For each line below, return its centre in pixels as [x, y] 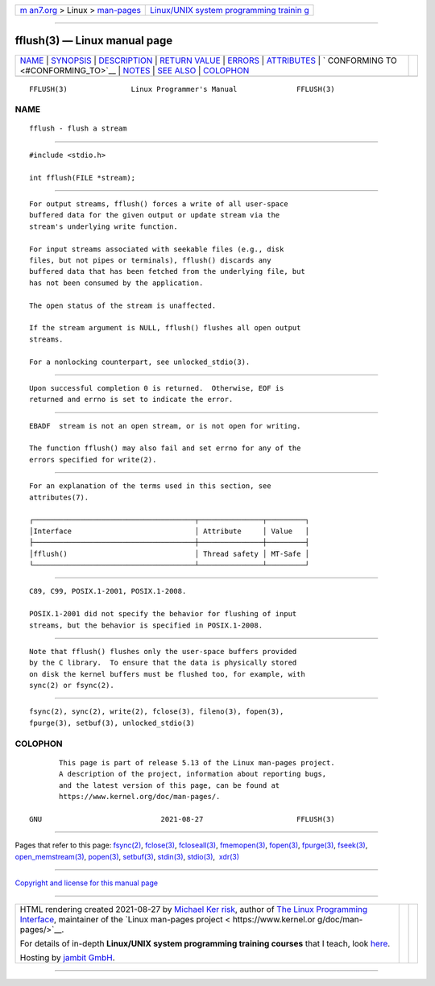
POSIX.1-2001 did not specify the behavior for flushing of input [163, 614]
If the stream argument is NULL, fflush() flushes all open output [165, 328]
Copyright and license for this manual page [87, 883]
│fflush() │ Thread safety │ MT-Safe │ [170, 553]
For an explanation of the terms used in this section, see [150, 486]
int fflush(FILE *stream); [83, 178]
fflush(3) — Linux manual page [94, 41]
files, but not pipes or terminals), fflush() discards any [150, 260]
